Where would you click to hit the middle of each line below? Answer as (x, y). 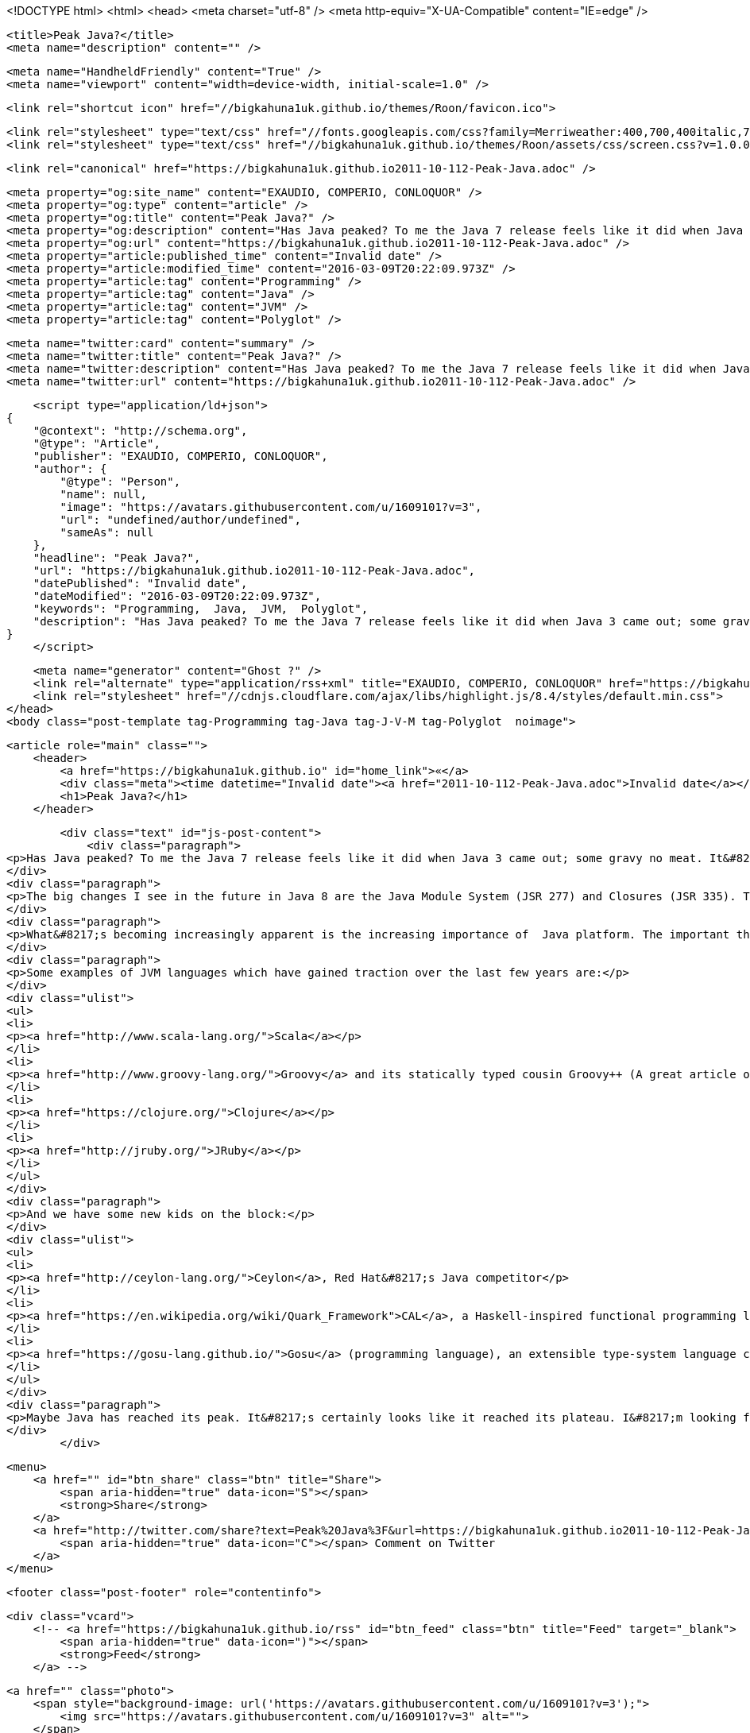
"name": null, (104, 494)
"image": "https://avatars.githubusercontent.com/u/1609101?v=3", (271, 507)
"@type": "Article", (97, 443)
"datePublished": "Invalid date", (140, 583)
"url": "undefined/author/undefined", (180, 520)
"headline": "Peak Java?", (117, 558)
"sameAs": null (107, 532)
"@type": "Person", (120, 482)
